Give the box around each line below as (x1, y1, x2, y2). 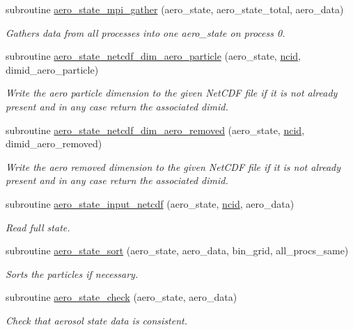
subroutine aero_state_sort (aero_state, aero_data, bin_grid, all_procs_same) (6, 243, 349, 258)
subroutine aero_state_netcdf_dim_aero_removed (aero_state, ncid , (6, 122, 305, 137)
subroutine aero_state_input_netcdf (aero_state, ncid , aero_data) (6, 196, 295, 211)
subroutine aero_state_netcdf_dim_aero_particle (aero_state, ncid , (6, 49, 301, 63)
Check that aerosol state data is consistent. (6, 313, 188, 327)
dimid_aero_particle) (6, 62, 99, 76)
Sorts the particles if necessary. (6, 266, 139, 281)
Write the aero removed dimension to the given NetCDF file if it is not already (6, 159, 341, 174)
